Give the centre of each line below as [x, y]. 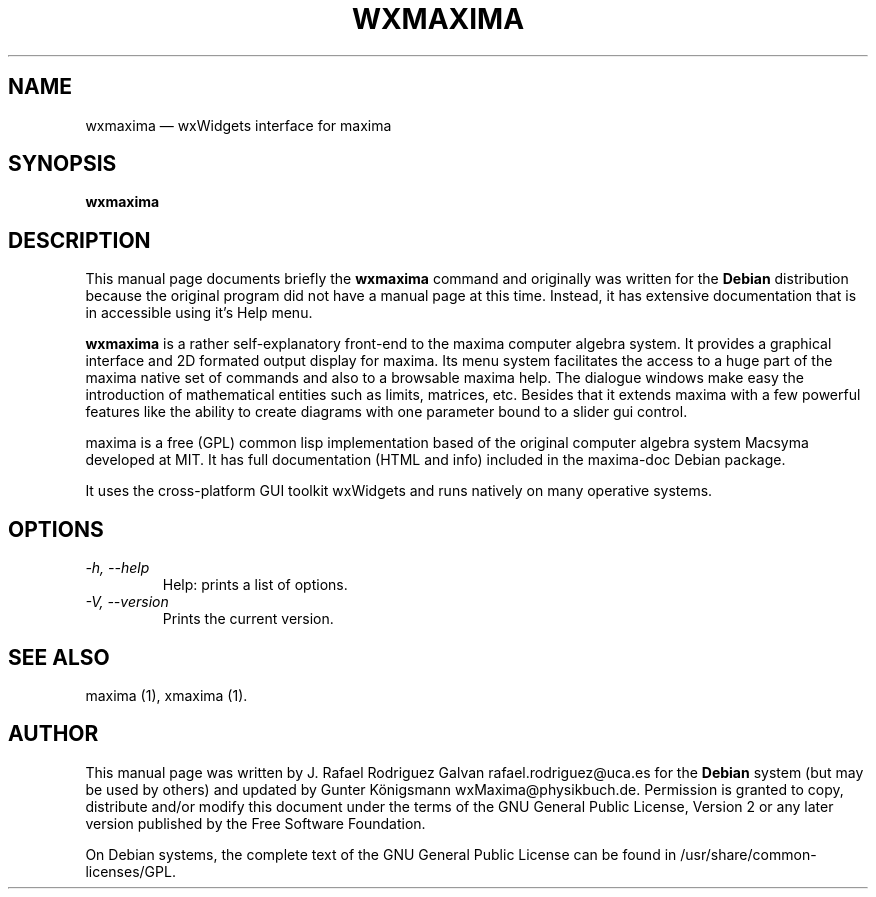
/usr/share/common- [748, 854]
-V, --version [127, 602]
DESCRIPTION [79, 240]
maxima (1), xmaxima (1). [166, 695]
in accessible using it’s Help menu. [199, 313]
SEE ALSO [59, 657]
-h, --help [117, 568]
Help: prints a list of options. [255, 585]
